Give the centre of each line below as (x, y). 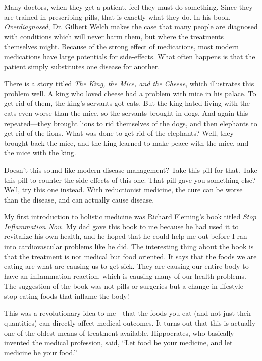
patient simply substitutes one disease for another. (82, 66)
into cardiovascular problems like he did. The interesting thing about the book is (129, 246)
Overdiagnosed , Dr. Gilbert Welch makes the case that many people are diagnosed (131, 27)
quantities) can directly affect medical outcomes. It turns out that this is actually (130, 323)
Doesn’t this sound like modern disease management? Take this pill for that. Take (131, 169)
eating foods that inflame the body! (74, 296)
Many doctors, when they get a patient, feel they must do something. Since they (128, 7)
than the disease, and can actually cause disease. (79, 199)
